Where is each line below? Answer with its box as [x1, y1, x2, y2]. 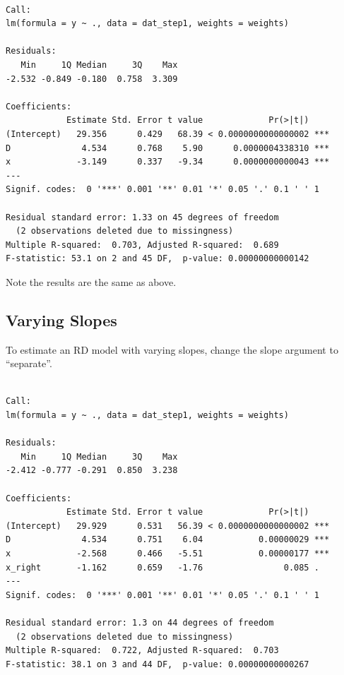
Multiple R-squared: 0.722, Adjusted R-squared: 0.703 [6, 645, 279, 656]
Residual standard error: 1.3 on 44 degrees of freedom [6, 617, 274, 628]
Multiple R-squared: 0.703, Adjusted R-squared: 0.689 [6, 239, 279, 250]
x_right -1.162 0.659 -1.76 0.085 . [6, 562, 319, 573]
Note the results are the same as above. [6, 274, 177, 289]
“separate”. [6, 356, 52, 371]
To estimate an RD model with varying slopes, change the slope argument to [6, 342, 338, 357]
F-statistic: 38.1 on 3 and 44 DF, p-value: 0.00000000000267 [6, 659, 309, 669]
